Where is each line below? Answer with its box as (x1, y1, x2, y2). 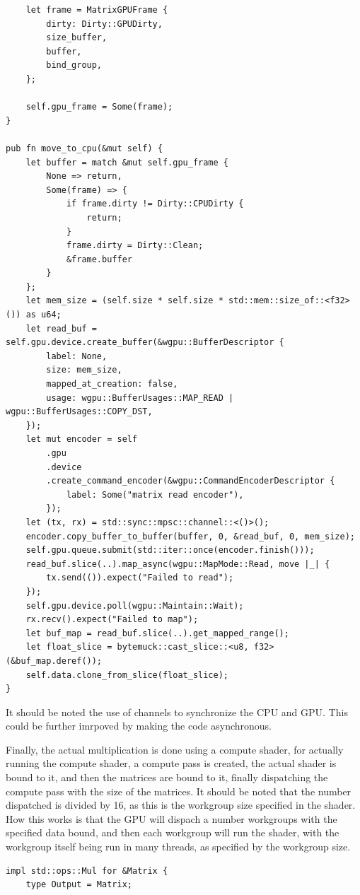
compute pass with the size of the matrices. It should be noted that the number (6, 783, 352, 798)
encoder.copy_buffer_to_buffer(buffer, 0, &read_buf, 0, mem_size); (25, 531, 355, 542)
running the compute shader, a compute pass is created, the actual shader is (6, 756, 337, 771)
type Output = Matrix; (25, 879, 132, 890)
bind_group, (46, 60, 103, 71)
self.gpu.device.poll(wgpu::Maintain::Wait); (25, 600, 244, 611)
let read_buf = (25, 323, 97, 334)
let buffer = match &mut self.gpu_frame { (25, 157, 228, 168)
